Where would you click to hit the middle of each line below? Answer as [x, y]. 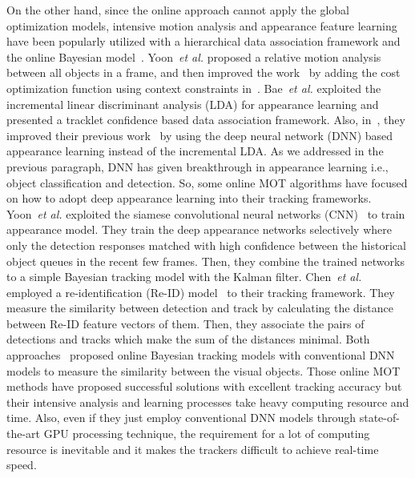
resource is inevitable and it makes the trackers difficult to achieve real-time [193, 449]
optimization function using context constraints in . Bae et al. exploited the [194, 88]
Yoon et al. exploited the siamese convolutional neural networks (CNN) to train [206, 213]
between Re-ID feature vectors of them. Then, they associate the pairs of [185, 323]
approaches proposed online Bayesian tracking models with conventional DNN [201, 355]
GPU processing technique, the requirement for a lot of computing [207, 434]
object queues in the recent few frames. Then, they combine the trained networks [205, 261]
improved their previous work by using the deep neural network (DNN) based [200, 135]
